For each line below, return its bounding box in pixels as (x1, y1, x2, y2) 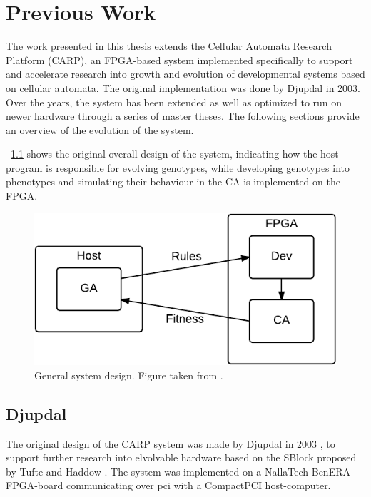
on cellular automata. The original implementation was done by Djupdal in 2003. (6, 80, 360, 95)
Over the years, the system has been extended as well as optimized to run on (6, 94, 342, 109)
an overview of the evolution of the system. (6, 122, 194, 137)
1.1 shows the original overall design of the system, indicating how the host (11, 146, 339, 161)
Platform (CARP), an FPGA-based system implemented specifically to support (6, 52, 353, 67)
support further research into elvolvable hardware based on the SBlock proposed (6, 450, 357, 465)
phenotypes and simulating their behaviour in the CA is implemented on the (6, 174, 340, 189)
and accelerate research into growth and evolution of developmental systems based (6, 66, 365, 81)
